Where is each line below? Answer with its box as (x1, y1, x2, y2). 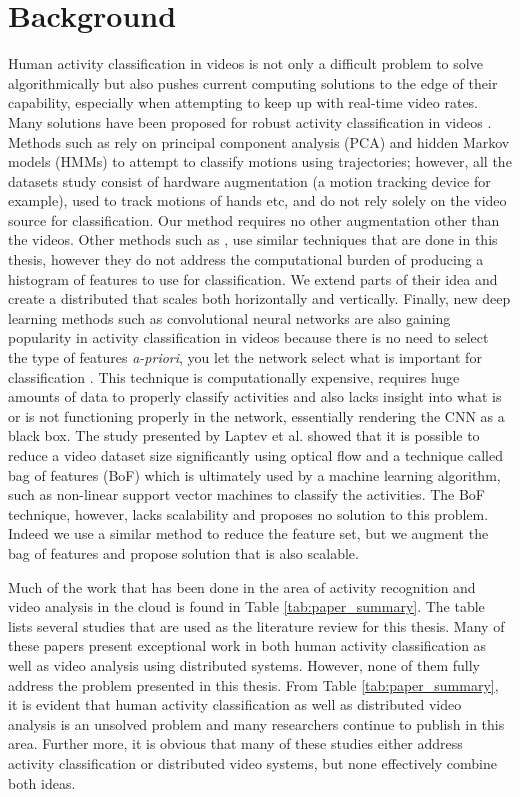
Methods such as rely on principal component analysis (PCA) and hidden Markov (8, 131, 510, 152)
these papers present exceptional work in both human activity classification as (8, 635, 487, 656)
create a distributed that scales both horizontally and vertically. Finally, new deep (8, 288, 511, 309)
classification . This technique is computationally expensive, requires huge (8, 366, 460, 387)
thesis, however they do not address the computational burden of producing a (8, 249, 484, 270)
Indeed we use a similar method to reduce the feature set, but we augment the (8, 523, 489, 544)
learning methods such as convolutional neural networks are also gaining (8, 307, 451, 328)
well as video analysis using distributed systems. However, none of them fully (8, 654, 481, 675)
